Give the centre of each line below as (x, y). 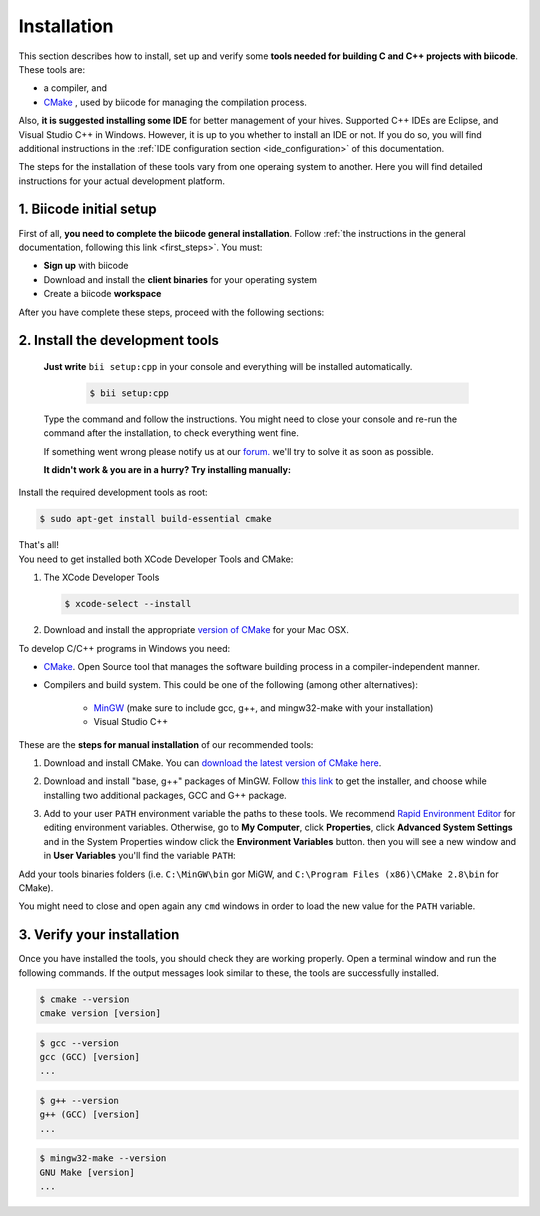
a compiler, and (75, 88)
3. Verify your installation (99, 935)
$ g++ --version (79, 1101)
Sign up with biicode (86, 266)
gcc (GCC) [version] (89, 1057)
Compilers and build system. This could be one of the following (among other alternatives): (231, 685)
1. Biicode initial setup (87, 209)
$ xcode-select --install (128, 604)
